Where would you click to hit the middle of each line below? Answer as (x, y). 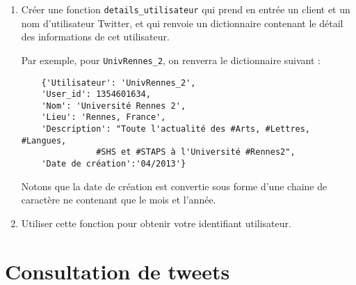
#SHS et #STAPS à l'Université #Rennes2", (196, 152)
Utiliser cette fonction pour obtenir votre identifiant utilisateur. (156, 223)
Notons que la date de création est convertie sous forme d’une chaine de (174, 186)
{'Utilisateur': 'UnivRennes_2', (119, 83)
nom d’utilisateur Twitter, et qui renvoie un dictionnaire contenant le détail (182, 23)
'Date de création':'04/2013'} (114, 164)
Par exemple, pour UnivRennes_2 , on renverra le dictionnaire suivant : (171, 60)
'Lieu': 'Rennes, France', (104, 117)
